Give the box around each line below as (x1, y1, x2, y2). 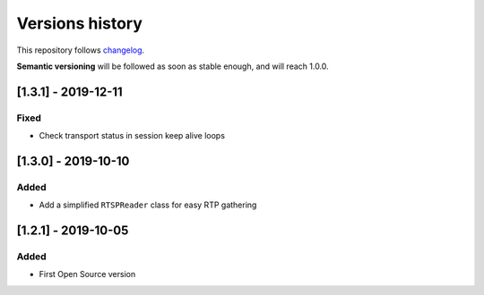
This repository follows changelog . (16, 45, 145, 55)
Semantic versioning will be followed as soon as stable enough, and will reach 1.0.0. (16, 61, 329, 72)
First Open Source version (39, 269, 136, 280)
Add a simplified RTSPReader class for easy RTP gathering (39, 199, 257, 210)
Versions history (16, 13, 143, 33)
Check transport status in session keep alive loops (39, 131, 226, 141)
